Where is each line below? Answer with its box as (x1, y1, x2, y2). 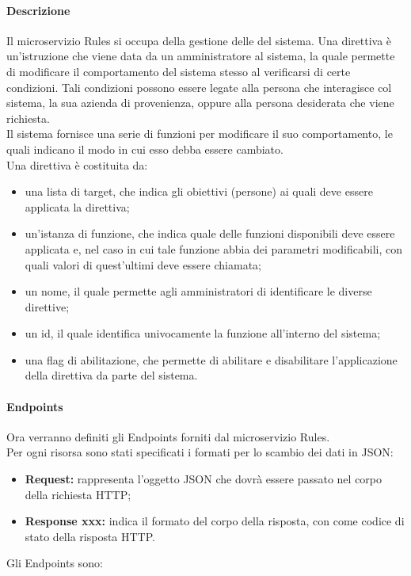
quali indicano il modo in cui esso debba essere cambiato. (6, 140, 284, 157)
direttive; (25, 298, 70, 315)
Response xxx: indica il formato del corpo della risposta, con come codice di (25, 513, 405, 529)
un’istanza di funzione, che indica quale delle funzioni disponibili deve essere (25, 225, 395, 242)
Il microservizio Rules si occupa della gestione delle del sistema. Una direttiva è (6, 32, 392, 48)
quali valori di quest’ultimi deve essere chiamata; (25, 256, 261, 273)
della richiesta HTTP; (25, 486, 131, 502)
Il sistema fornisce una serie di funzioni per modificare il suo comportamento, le (6, 125, 393, 142)
